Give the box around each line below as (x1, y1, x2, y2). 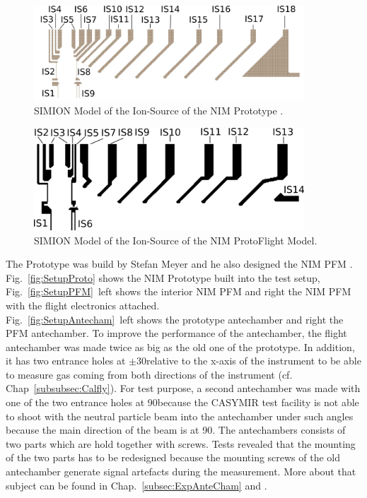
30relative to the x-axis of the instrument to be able (136, 353, 361, 368)
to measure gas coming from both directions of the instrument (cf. (6, 367, 293, 381)
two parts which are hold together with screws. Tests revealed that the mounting (6, 436, 356, 451)
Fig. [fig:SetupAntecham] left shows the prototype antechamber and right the (6, 312, 344, 326)
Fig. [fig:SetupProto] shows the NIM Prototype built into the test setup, (6, 270, 320, 285)
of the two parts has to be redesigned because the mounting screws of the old (6, 450, 341, 465)
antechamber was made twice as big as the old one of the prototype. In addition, (6, 339, 355, 354)
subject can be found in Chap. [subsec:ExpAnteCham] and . (6, 478, 267, 492)
